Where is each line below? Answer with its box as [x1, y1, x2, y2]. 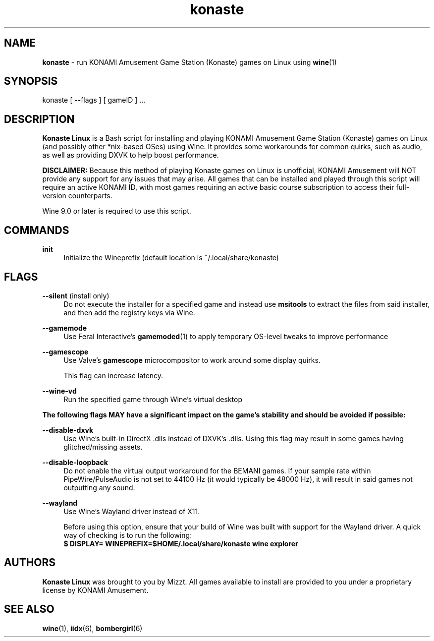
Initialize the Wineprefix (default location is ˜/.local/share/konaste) [63, 253, 279, 262]
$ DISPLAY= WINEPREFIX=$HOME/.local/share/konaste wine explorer [63, 539, 298, 548]
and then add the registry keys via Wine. [63, 308, 195, 317]
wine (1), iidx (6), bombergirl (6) [42, 624, 143, 633]
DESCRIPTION [4, 113, 75, 125]
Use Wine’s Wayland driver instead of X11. [63, 507, 200, 516]
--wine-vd [42, 386, 77, 395]
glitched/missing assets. [63, 442, 143, 451]
